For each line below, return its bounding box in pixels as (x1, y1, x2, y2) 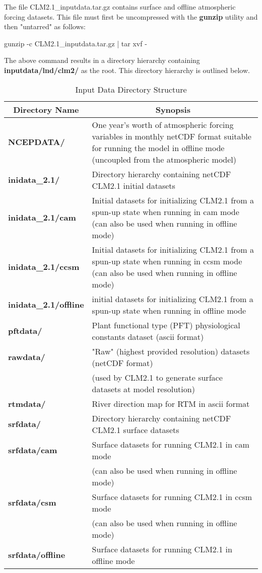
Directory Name (13, 103, 79, 115)
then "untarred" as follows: (4, 21, 86, 32)
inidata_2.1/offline (8, 299, 84, 311)
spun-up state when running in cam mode (92, 205, 239, 218)
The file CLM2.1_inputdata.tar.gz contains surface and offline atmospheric (4, 2, 236, 12)
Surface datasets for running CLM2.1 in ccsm (92, 490, 252, 503)
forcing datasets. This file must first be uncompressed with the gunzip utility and (4, 11, 258, 22)
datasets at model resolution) (92, 383, 195, 395)
